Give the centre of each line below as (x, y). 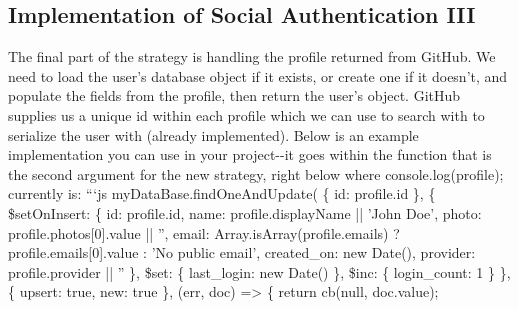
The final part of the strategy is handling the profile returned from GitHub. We (252, 56)
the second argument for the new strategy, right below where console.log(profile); (256, 173)
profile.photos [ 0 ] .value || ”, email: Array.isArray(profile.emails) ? (204, 232)
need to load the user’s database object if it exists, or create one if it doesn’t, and (258, 75)
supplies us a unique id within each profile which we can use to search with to (246, 114)
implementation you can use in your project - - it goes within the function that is (250, 154)
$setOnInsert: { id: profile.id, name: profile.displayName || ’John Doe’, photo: (245, 212)
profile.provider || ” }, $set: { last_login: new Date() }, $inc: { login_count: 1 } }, (259, 271)
